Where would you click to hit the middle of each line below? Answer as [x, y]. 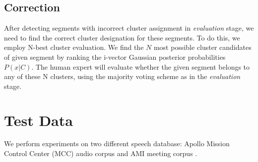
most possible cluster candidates [202, 47]
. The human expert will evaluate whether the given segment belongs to [141, 66]
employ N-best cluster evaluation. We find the [74, 47]
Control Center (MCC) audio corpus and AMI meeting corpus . [101, 153]
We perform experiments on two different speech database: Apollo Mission [117, 143]
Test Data [38, 120]
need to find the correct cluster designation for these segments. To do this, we [122, 37]
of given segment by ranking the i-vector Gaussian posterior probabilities [115, 57]
